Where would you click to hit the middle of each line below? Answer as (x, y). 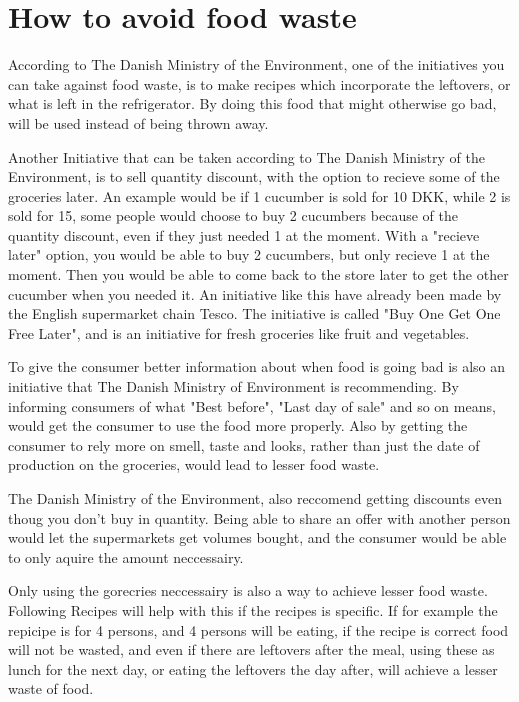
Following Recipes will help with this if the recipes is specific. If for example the (253, 609)
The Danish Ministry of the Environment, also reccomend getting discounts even (255, 498)
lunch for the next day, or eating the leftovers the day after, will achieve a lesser (253, 668)
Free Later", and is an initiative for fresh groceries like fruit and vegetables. (239, 332)
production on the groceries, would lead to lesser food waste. (194, 464)
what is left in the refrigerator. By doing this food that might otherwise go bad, (252, 103)
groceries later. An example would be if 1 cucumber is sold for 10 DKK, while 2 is (259, 195)
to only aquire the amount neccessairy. (126, 556)
